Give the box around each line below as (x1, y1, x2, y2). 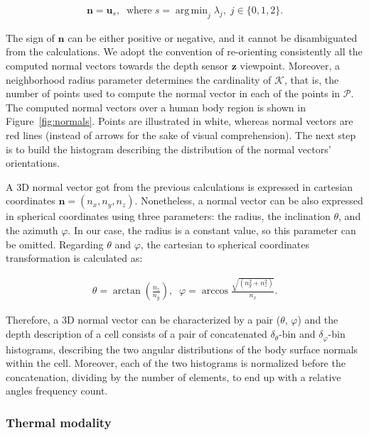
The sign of (6, 30, 55, 45)
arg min (175, 6, 208, 16)
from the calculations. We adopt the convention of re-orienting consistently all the (6, 44, 363, 59)
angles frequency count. (6, 383, 108, 398)
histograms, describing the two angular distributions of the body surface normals (6, 341, 358, 356)
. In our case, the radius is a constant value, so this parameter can (68, 222, 356, 237)
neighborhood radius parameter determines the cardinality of (6, 72, 272, 87)
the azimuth (6, 222, 58, 237)
